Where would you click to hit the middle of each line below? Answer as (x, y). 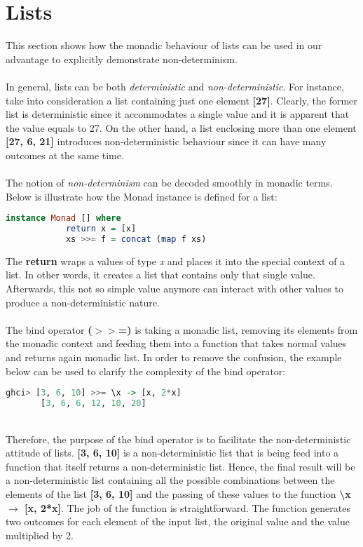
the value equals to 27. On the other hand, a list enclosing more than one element (181, 127)
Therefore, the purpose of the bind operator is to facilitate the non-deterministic (178, 439)
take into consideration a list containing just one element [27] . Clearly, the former (181, 100)
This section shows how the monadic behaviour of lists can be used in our (164, 45)
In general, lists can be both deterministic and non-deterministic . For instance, (175, 86)
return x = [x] (101, 229)
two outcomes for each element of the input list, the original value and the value (178, 521)
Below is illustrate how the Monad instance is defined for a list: (142, 196)
